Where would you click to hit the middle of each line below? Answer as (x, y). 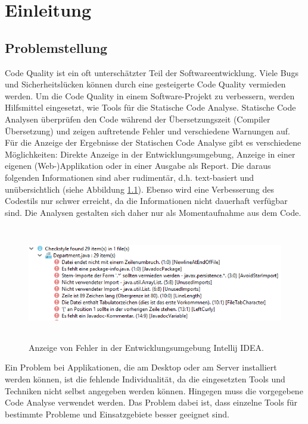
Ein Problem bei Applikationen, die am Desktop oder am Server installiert (141, 367)
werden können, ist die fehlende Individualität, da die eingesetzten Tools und (145, 379)
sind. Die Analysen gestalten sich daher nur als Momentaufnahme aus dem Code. (153, 212)
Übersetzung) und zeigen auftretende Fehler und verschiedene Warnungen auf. (147, 131)
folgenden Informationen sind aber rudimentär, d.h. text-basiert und (130, 177)
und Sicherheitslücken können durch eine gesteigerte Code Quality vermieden (145, 84)
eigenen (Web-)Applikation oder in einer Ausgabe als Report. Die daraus (138, 166)
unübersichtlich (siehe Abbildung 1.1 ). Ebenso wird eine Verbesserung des (139, 189)
